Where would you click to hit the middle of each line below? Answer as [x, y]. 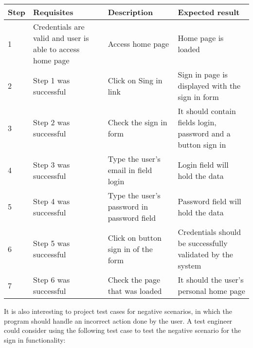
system [190, 265]
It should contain [207, 111]
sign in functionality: [35, 339]
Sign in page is [203, 74]
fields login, [197, 122]
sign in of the [130, 249]
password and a [204, 133]
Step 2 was [52, 122]
